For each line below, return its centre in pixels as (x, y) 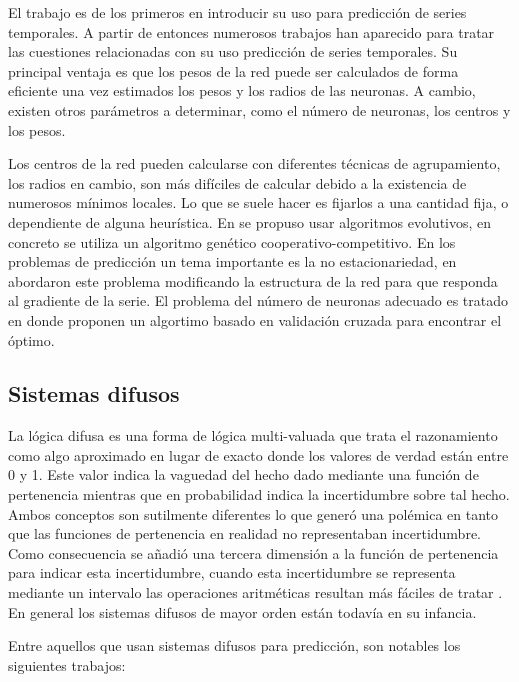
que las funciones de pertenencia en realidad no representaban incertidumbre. (244, 533)
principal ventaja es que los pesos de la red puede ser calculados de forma (233, 70)
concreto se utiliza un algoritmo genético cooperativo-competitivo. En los (232, 241)
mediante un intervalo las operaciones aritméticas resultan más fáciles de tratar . (255, 592)
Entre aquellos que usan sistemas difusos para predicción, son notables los (234, 645)
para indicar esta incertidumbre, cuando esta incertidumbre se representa (232, 572)
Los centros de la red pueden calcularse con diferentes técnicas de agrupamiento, (254, 163)
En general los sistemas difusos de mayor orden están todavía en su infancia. (242, 611)
